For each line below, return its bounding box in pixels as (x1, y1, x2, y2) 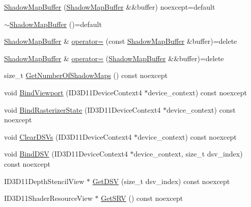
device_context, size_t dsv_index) (133, 148, 243, 159)
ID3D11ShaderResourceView (4, 193, 93, 203)
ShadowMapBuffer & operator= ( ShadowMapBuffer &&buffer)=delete (4, 53, 224, 63)
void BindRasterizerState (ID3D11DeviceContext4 (4, 104, 161, 115)
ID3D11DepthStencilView (4, 175, 85, 186)
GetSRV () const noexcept (101, 193, 183, 203)
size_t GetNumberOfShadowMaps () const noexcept (4, 70, 168, 81)
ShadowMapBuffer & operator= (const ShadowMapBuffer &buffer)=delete (4, 36, 237, 46)
